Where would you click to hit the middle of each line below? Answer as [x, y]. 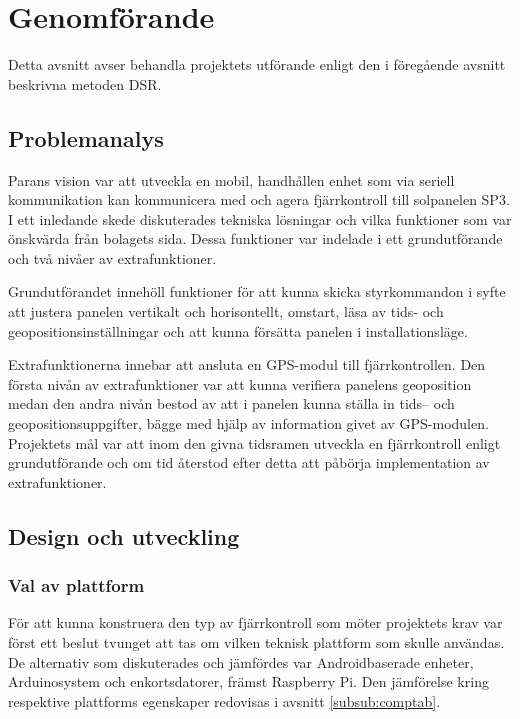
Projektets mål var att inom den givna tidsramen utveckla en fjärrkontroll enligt [254, 442]
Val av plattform [76, 585]
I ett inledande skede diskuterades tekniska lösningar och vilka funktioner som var [260, 218]
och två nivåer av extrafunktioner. [112, 257]
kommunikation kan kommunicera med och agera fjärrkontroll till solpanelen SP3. [259, 199]
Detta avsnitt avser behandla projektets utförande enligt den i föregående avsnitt [257, 64]
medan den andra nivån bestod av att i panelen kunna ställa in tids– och [231, 403]
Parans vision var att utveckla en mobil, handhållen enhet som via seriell [231, 179]
